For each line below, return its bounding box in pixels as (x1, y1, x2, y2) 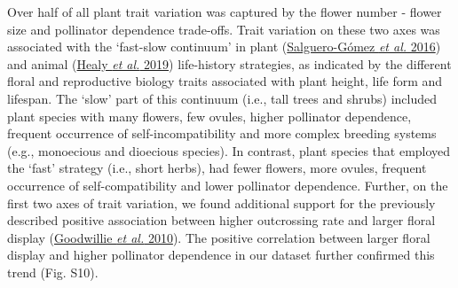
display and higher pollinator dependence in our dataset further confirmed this (7, 245, 435, 264)
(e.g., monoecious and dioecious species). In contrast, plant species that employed (7, 141, 451, 160)
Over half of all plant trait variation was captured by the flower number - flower (7, 3, 442, 20)
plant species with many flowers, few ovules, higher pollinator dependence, (7, 106, 412, 125)
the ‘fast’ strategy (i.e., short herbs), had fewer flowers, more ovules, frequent (7, 159, 427, 177)
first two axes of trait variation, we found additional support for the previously (7, 193, 436, 212)
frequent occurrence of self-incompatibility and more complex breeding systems (7, 124, 437, 143)
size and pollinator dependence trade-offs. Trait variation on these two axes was (7, 19, 440, 38)
